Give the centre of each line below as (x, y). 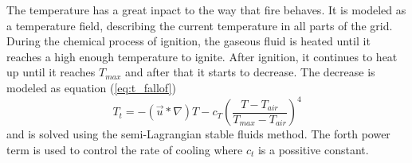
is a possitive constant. (313, 149)
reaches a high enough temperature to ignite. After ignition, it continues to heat (202, 56)
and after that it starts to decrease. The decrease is (250, 72)
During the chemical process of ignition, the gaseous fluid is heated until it (188, 41)
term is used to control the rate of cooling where (125, 149)
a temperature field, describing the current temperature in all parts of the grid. (200, 25)
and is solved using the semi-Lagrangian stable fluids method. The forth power (198, 134)
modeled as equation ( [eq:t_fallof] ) (91, 87)
